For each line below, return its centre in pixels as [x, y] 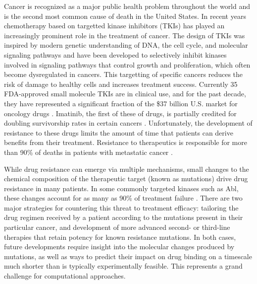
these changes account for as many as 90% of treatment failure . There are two [123, 198]
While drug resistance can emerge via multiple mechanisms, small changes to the [127, 169]
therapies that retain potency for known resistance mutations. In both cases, [120, 237]
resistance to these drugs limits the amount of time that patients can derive [119, 132]
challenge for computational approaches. [65, 276]
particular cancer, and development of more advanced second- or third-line [117, 227]
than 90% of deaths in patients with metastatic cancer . [88, 152]
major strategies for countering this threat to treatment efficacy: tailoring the [121, 207]
